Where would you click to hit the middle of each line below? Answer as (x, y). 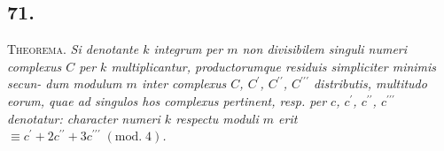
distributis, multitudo (370, 83)
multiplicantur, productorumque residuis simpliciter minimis (274, 66)
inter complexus (184, 83)
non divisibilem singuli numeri (325, 49)
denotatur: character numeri (84, 118)
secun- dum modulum (65, 83)
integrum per (188, 49)
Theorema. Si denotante (73, 49)
